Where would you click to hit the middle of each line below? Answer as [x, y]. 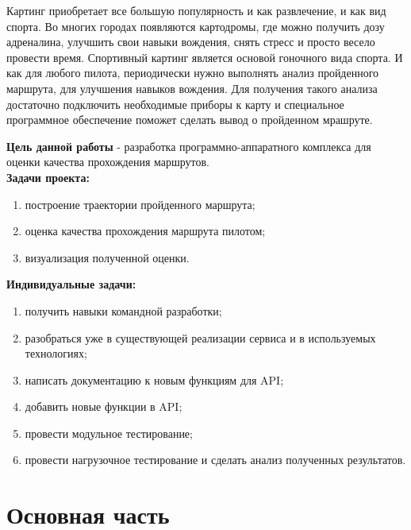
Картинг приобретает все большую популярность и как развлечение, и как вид [196, 10]
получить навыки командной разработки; [123, 310]
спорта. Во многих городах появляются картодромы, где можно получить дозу [196, 26]
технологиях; [56, 353]
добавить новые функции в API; [104, 406]
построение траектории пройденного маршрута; [140, 204]
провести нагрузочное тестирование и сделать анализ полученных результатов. [215, 460]
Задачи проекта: [48, 177]
